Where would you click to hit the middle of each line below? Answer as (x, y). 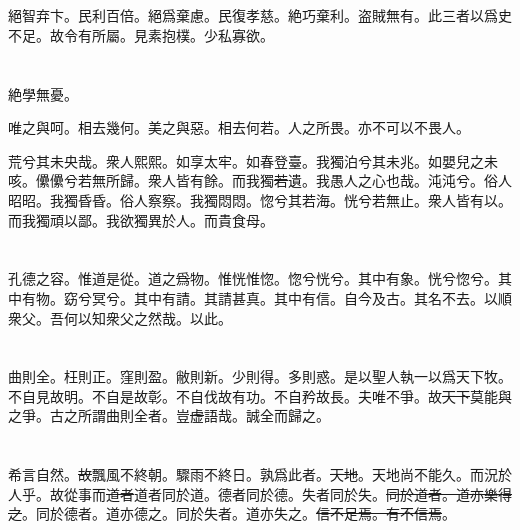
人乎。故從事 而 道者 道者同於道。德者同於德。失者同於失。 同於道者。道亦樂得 (260, 493)
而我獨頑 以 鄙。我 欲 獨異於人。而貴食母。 (141, 219)
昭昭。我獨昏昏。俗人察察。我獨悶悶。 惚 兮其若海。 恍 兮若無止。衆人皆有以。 (260, 199)
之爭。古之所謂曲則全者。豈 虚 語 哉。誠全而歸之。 (169, 415)
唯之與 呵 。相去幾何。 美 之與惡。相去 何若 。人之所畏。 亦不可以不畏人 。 (239, 127)
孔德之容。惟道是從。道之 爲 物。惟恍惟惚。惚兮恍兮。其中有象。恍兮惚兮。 (253, 278)
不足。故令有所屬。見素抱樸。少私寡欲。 (141, 34)
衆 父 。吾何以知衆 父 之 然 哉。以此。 (120, 317)
